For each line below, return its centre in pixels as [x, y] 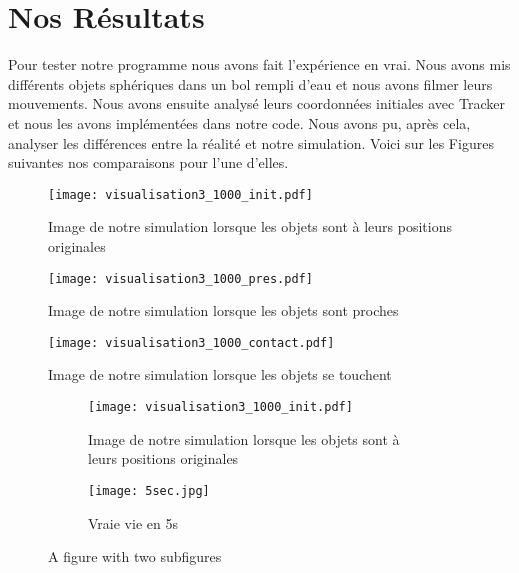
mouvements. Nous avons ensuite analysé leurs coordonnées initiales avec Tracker [256, 103]
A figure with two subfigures [135, 556]
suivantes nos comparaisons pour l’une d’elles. [148, 162]
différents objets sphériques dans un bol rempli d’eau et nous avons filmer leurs [250, 83]
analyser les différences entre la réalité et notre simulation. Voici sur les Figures [251, 142]
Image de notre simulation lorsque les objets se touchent [220, 374]
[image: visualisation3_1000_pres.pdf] [180, 278]
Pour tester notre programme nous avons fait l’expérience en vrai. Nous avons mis [259, 64]
